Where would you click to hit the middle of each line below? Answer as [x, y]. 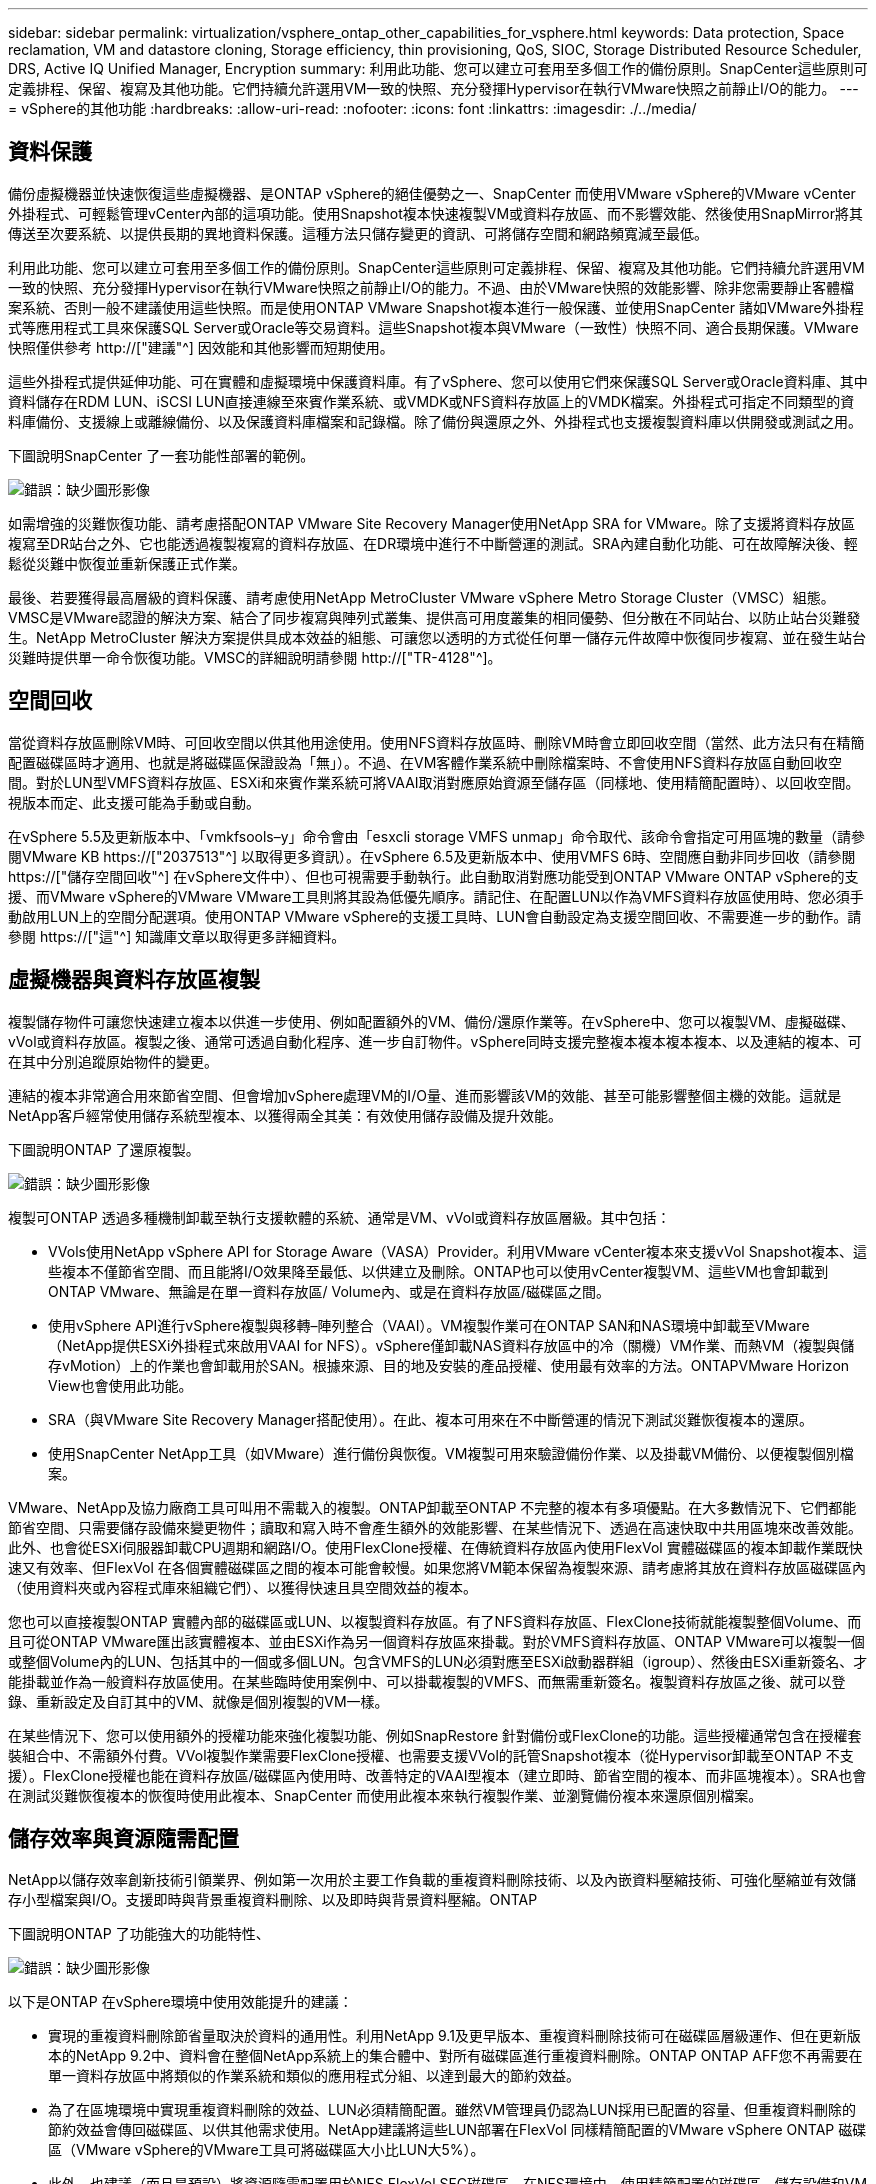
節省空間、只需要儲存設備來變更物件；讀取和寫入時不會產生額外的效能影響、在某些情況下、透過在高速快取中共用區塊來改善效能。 [435, 1527]
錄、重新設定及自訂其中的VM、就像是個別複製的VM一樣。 [198, 1701]
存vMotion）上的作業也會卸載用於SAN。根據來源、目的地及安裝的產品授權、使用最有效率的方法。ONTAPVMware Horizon [449, 1365]
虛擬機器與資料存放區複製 [134, 980]
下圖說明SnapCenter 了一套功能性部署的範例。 [161, 455]
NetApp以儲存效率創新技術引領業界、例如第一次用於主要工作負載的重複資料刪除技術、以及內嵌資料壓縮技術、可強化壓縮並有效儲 [432, 1880]
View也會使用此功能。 [120, 1385]
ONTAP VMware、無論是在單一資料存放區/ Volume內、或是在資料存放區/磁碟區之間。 [329, 1291]
